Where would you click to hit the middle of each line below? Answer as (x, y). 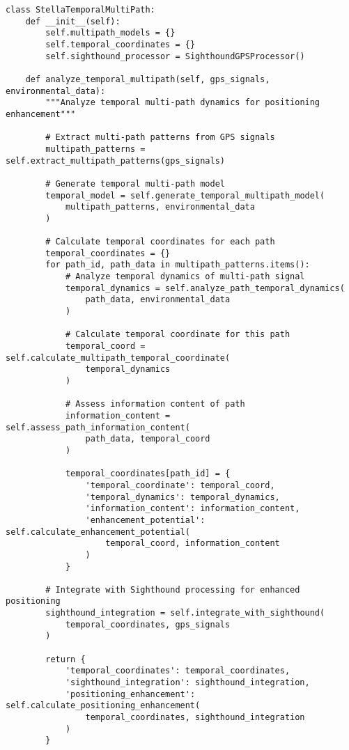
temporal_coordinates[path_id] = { (148, 474)
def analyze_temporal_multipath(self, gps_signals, (148, 79)
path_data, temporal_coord (148, 439)
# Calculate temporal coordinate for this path (178, 335)
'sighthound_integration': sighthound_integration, (187, 683)
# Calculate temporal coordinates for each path (160, 242)
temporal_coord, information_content (193, 544)
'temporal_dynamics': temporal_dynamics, (183, 497)
